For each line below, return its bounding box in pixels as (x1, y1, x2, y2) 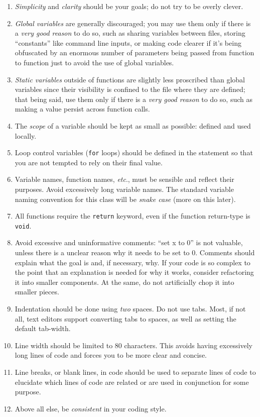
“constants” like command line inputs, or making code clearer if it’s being (15, 37, 241, 48)
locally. (15, 130, 37, 141)
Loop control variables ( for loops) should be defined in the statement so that (15, 147, 253, 158)
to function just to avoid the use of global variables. (15, 57, 174, 67)
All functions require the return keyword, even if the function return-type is (15, 211, 250, 221)
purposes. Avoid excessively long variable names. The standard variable (15, 183, 234, 194)
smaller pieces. (15, 286, 59, 297)
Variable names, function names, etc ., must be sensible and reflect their (15, 174, 234, 184)
